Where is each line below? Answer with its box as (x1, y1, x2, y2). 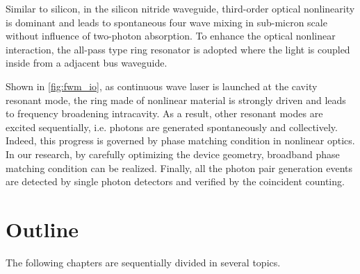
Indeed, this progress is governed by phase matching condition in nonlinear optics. (6, 133, 355, 148)
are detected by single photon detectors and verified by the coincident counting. (6, 174, 345, 189)
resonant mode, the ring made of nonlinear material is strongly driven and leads (6, 92, 346, 107)
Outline (6, 214, 79, 243)
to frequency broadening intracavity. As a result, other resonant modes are (6, 106, 323, 121)
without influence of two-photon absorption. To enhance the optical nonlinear (6, 28, 336, 43)
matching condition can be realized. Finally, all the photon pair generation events (6, 160, 352, 175)
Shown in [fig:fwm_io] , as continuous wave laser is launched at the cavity (6, 78, 318, 93)
